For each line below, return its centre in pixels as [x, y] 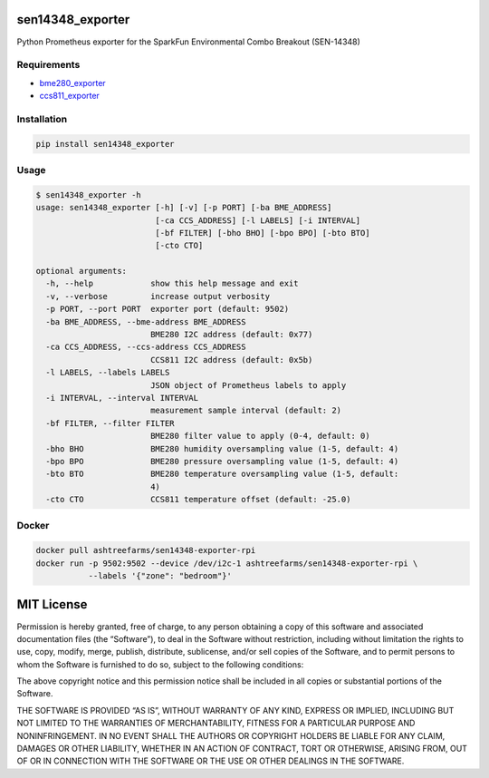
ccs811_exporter [69, 96]
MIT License [52, 604]
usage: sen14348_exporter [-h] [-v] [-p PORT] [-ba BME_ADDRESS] [184, 208]
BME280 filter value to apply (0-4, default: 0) [260, 436]
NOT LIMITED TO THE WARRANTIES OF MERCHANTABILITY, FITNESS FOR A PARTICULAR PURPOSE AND [216, 723]
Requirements [48, 65]
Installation [42, 119]
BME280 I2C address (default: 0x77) [231, 335]
